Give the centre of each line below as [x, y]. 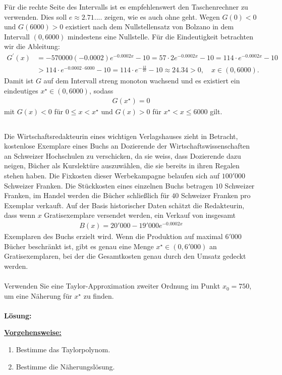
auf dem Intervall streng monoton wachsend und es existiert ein [142, 81]
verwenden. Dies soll [36, 16]
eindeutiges [21, 91]
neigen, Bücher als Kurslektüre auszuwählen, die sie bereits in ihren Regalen [122, 166]
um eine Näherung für [38, 295]
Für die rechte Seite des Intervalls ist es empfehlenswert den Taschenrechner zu [126, 7]
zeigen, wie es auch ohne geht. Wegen [162, 16]
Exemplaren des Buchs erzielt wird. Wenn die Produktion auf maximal [114, 236]
